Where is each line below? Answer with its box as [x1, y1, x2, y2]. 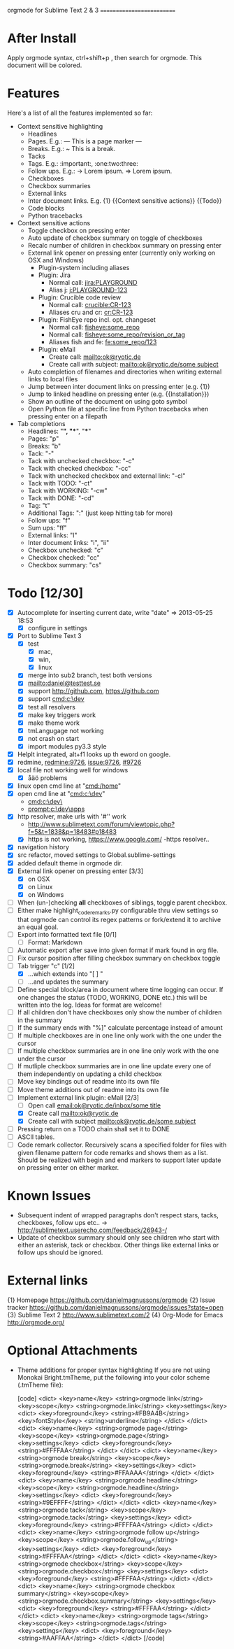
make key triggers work [27, 710, 96, 719]
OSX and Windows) [27, 255, 85, 264]
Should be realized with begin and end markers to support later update [17, 1156, 221, 1164]
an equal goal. [17, 923, 59, 931]
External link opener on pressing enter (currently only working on [27, 248, 216, 257]
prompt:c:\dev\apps [27, 805, 85, 814]
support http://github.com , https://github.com [27, 687, 159, 695]
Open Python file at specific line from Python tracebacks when [27, 404, 209, 413]
